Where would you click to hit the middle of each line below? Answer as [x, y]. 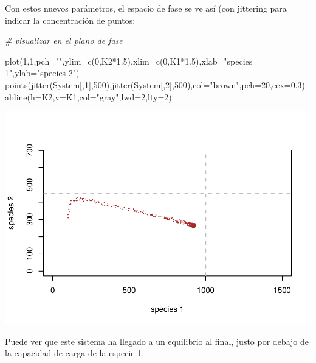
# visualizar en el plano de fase [64, 41]
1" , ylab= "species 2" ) [42, 73]
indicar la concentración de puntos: [70, 20]
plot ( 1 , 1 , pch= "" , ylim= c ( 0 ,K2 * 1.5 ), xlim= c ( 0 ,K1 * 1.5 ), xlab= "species [129, 61]
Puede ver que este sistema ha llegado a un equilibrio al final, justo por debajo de [157, 341]
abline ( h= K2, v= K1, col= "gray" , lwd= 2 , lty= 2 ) [88, 97]
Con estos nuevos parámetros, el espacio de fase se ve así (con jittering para [146, 8]
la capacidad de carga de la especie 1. [75, 353]
